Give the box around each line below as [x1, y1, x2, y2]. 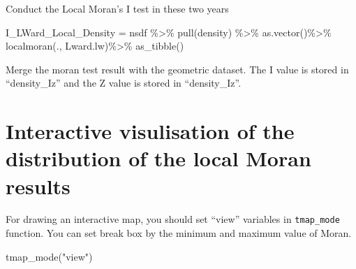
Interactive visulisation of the [6, 117, 295, 145]
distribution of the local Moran [6, 144, 311, 173]
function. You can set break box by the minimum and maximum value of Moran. [6, 226, 352, 240]
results [6, 171, 71, 200]
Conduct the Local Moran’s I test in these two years [6, 1, 229, 15]
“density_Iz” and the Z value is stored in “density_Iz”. [6, 75, 242, 90]
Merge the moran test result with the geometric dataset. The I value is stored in [6, 61, 349, 76]
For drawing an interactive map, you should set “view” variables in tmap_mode [6, 212, 340, 226]
